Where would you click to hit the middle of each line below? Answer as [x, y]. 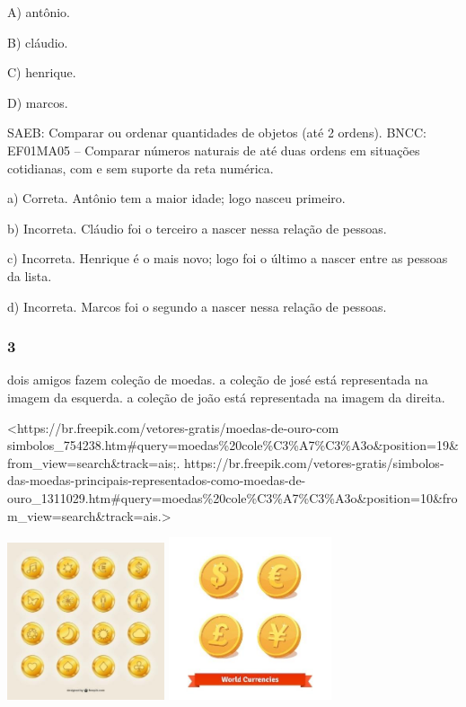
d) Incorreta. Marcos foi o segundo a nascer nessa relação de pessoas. [197, 306]
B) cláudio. [38, 42]
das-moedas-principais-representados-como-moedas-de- [157, 480]
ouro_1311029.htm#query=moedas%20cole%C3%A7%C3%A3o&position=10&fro [233, 497]
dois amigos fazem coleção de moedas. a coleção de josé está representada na [218, 380]
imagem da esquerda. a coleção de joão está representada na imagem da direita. [226, 397]
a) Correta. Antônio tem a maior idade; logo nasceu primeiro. [176, 198]
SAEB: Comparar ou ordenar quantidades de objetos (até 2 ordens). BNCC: [217, 133]
